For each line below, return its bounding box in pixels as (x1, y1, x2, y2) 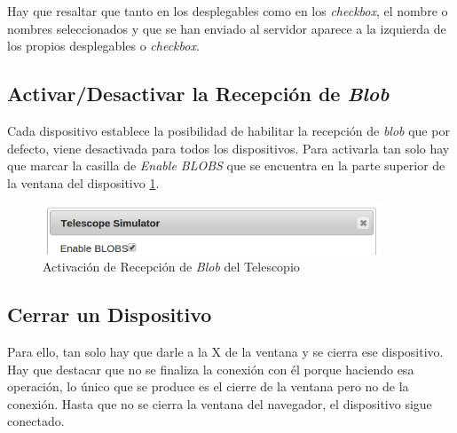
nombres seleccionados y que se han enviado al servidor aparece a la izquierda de (7, 19, 446, 37)
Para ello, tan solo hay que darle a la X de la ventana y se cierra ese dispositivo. (7, 342, 444, 361)
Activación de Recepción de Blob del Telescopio (43, 257, 300, 276)
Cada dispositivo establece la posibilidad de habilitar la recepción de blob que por (7, 121, 450, 139)
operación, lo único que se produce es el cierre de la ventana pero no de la (7, 377, 409, 396)
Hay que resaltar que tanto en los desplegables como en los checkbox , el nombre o (7, 2, 448, 20)
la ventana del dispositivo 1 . (7, 173, 160, 192)
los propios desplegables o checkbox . (7, 36, 200, 55)
